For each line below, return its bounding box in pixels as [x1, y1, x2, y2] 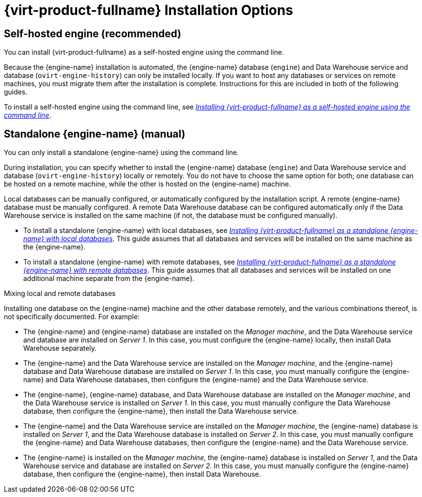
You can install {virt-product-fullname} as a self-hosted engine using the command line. [4, 48, 284, 57]
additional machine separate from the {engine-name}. [23, 274, 195, 283]
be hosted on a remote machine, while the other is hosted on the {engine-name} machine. [4, 180, 291, 188]
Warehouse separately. [23, 344, 97, 353]
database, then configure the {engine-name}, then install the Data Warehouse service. [23, 407, 298, 416]
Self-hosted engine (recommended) [4, 27, 181, 40]
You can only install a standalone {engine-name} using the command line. [4, 148, 239, 157]
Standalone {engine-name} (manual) [4, 127, 186, 140]
